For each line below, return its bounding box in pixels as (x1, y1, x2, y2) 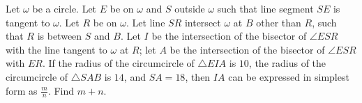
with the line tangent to (6, 42, 107, 56)
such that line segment (217, 1, 314, 15)
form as (6, 83, 38, 97)
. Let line (126, 15, 165, 29)
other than (256, 15, 301, 29)
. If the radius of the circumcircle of (42, 56, 195, 70)
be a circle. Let (32, 1, 97, 15)
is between (37, 29, 82, 43)
